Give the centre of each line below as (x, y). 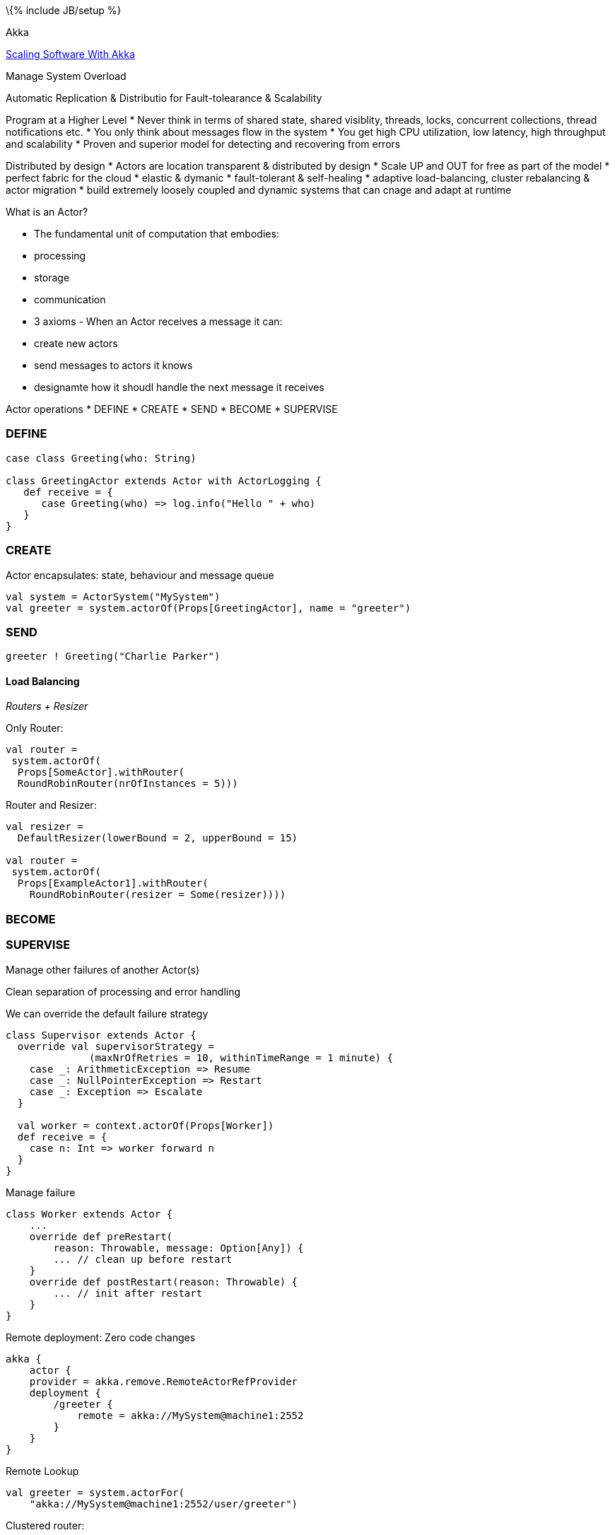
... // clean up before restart (143, 1259)
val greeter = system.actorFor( (95, 1492)
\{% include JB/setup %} (64, 10)
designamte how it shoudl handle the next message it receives (179, 387)
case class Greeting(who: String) (101, 458)
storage (52, 278)
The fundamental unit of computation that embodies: (157, 234)
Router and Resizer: (51, 805)
